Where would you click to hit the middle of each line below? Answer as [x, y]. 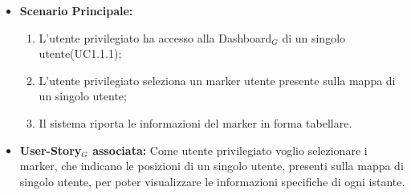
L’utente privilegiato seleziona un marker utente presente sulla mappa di [217, 80]
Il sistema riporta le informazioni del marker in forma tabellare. [195, 122]
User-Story [51, 150]
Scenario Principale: [76, 10]
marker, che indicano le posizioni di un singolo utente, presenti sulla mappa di [212, 166]
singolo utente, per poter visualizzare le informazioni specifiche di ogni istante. [212, 181]
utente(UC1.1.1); [80, 53]
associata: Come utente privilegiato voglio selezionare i [230, 150]
